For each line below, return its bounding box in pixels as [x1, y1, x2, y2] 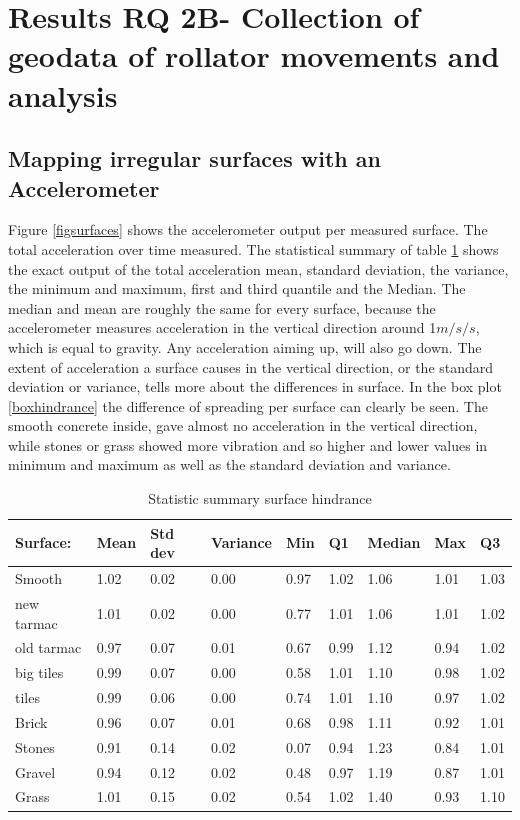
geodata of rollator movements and [8, 35, 500, 76]
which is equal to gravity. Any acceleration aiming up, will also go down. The [8, 336, 482, 357]
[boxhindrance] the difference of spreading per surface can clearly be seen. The [8, 395, 488, 416]
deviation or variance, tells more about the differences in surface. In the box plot [8, 376, 502, 397]
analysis [8, 74, 118, 115]
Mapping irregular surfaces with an [8, 143, 381, 174]
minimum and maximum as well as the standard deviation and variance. [8, 454, 451, 475]
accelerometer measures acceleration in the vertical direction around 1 [8, 317, 437, 338]
